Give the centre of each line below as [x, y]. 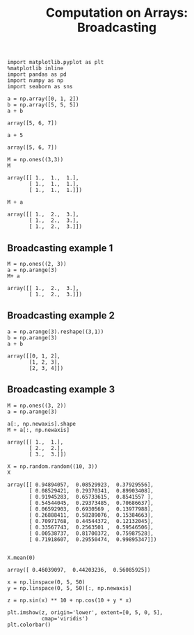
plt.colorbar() [29, 625]
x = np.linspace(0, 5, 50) [46, 582]
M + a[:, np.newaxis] [39, 430]
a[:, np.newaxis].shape [42, 424]
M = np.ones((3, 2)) [37, 405]
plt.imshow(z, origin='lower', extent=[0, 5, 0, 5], [85, 612]
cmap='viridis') [65, 618]
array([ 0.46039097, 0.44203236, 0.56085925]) [79, 570]
